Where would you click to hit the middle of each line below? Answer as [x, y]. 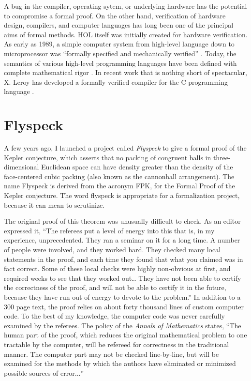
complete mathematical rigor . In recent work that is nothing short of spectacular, [125, 72]
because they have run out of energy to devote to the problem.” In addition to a [122, 297]
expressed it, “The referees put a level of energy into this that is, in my [109, 230]
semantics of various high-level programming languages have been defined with [120, 63]
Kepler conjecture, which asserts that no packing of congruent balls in [108, 157]
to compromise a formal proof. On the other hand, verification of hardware [115, 15]
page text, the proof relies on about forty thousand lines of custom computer [130, 306]
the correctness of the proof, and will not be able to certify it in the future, [115, 287]
